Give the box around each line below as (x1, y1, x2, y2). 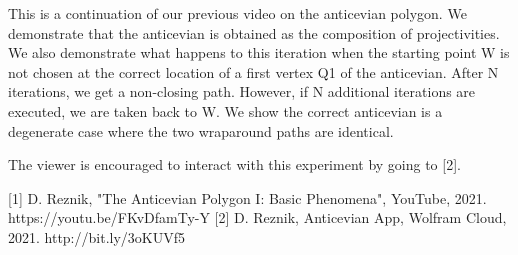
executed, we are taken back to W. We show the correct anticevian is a (8, 100, 443, 121)
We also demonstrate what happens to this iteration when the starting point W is (8, 42, 510, 63)
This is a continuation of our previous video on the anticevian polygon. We (8, 3, 467, 23)
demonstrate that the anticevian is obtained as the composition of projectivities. (8, 22, 500, 43)
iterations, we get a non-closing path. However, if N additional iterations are (8, 81, 476, 102)
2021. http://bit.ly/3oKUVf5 (8, 226, 185, 247)
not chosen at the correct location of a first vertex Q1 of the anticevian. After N (8, 61, 499, 82)
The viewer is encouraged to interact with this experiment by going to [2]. (8, 154, 461, 175)
